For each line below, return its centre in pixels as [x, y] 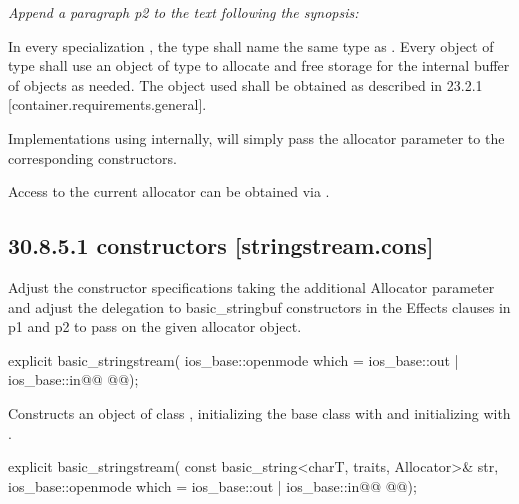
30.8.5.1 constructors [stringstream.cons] [221, 245]
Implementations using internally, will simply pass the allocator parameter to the [256, 137]
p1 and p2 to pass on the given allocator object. [155, 326]
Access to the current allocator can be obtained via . [169, 191]
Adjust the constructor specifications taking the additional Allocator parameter [251, 286]
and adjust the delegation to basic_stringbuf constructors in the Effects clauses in [259, 306]
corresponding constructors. [92, 157]
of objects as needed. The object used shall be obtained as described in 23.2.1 [245, 84]
